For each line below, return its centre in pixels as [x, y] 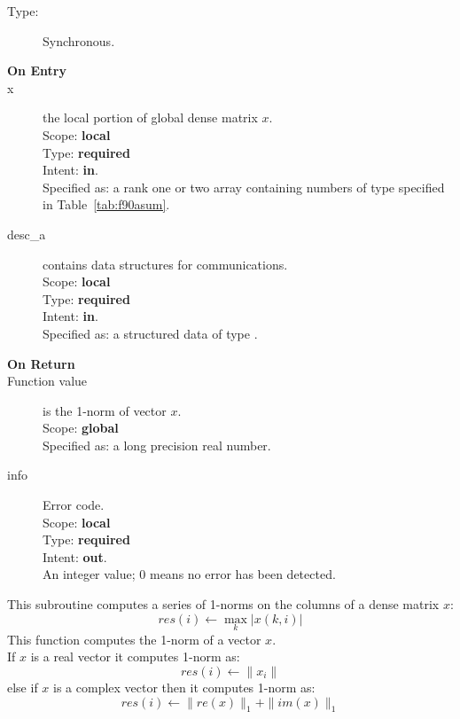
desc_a [27, 234]
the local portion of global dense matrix [150, 117]
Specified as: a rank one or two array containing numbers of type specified [244, 187]
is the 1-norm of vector [105, 410]
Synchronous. [79, 40]
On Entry [37, 70]
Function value [47, 381]
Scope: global [81, 428]
